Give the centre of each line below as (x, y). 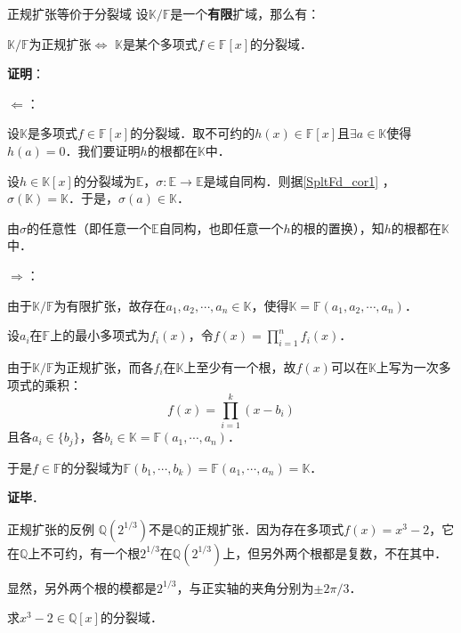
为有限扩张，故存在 (110, 305)
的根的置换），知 (337, 227)
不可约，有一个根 (90, 552)
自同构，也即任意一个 (221, 227)
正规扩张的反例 (51, 528)
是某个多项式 (160, 43)
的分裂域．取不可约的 (193, 133)
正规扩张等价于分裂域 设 (78, 13)
